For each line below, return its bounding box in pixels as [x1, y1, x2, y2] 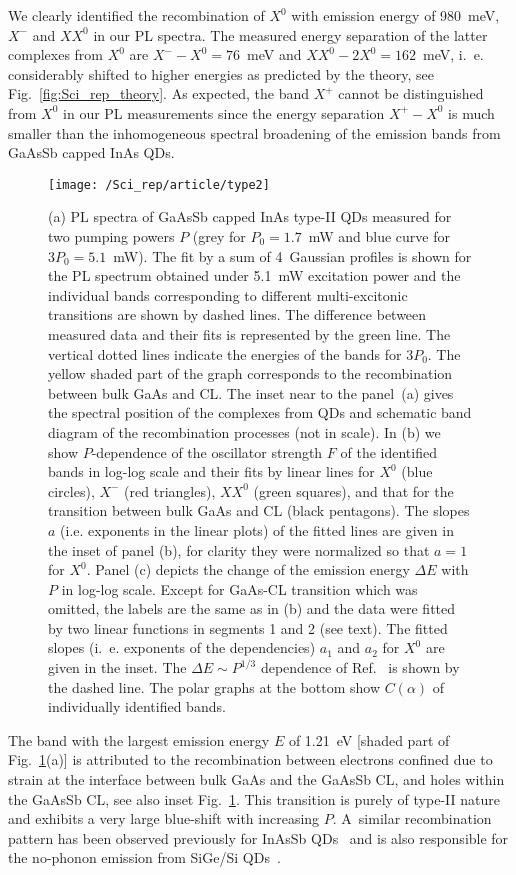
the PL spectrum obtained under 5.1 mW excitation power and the [48, 265, 461, 286]
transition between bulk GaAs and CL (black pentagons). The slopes [48, 500, 470, 521]
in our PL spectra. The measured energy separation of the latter [93, 24, 488, 45]
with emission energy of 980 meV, [291, 5, 500, 25]
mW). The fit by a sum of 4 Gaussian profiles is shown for [113, 245, 472, 266]
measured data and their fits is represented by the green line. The [48, 323, 451, 344]
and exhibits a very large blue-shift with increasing [8, 808, 320, 829]
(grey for [192, 226, 246, 246]
